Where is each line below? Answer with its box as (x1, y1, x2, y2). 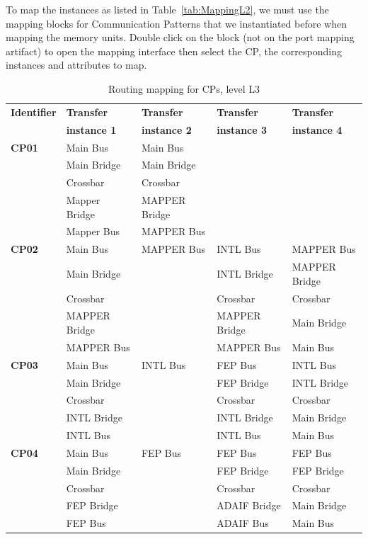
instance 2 (141, 122, 192, 137)
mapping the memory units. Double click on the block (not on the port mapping (6, 30, 355, 45)
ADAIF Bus (217, 516, 269, 531)
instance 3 (217, 122, 268, 137)
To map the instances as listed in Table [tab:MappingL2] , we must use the (6, 2, 329, 16)
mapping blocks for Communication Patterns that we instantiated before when (6, 16, 347, 30)
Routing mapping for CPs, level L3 (108, 81, 260, 96)
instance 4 (292, 122, 343, 137)
